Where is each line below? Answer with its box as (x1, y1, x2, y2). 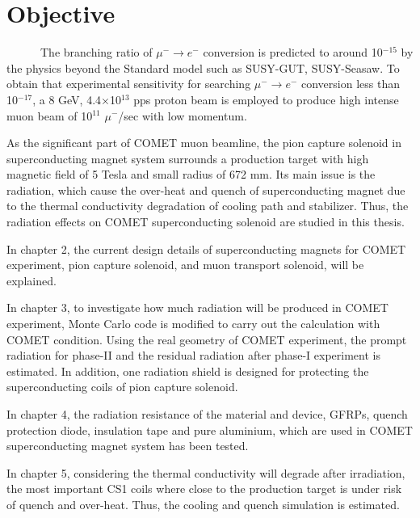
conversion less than (301, 75, 400, 92)
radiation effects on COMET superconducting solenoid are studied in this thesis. (6, 213, 405, 230)
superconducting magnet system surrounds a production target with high (6, 150, 369, 166)
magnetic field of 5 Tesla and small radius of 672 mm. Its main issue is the (6, 166, 376, 183)
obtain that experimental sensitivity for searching (6, 75, 251, 92)
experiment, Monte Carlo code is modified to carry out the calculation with (6, 315, 380, 332)
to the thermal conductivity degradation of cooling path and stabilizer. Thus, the (6, 197, 409, 214)
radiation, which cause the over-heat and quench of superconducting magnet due (6, 181, 405, 198)
